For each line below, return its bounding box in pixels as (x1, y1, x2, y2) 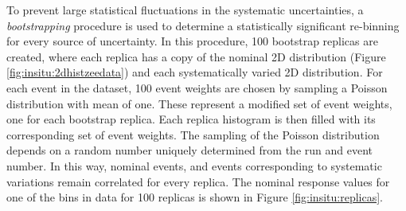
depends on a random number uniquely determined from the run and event (6, 142, 373, 158)
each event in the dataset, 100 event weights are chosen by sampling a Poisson (6, 79, 388, 96)
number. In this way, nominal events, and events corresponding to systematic (6, 157, 382, 174)
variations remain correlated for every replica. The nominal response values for (6, 173, 390, 190)
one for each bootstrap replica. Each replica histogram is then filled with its (6, 111, 376, 127)
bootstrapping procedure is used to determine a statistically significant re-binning (6, 17, 400, 33)
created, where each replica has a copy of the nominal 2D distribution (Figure (6, 48, 386, 64)
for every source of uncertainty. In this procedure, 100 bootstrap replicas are (6, 33, 378, 49)
